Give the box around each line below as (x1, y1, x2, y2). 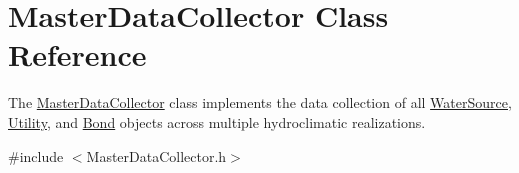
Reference (8, 34, 147, 75)
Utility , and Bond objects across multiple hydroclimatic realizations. (8, 111, 426, 132)
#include (8, 145, 64, 166)
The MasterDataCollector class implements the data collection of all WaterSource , (8, 92, 512, 113)
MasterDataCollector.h (86, 145, 227, 166)
